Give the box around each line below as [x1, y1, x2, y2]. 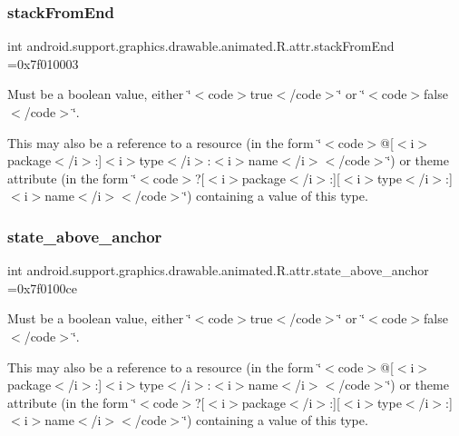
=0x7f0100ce [7, 278, 77, 297]
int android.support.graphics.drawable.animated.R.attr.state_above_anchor [7, 261, 429, 280]
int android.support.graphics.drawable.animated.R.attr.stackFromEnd [7, 36, 395, 55]
